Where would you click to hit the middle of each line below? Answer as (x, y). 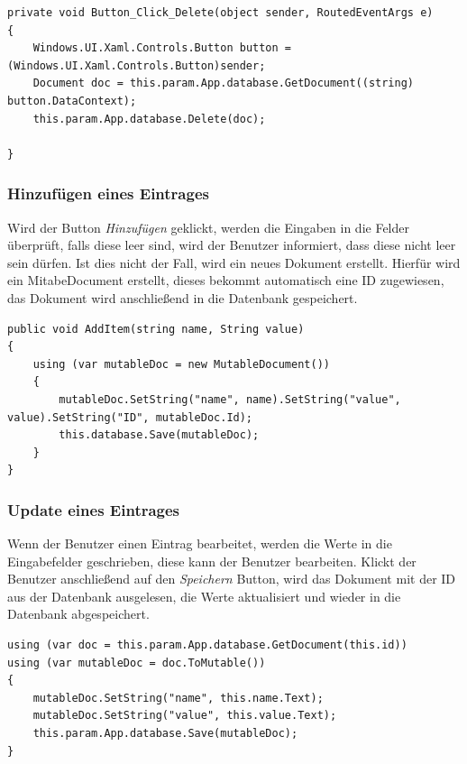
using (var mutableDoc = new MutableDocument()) (181, 364)
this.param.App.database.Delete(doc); (149, 119)
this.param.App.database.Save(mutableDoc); (165, 734)
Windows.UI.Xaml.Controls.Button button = (162, 48)
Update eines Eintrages (94, 509)
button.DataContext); (72, 101)
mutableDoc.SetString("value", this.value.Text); (185, 716)
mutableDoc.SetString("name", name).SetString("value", (230, 399)
